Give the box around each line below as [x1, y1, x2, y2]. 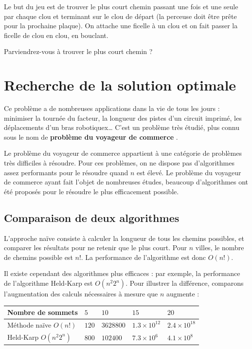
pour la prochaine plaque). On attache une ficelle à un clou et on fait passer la [4, 20, 238, 31]
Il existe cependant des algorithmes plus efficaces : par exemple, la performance [4, 268, 240, 278]
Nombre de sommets [7, 307, 78, 317]
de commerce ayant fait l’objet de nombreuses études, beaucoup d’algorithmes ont [4, 177, 249, 187]
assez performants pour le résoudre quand [4, 167, 128, 177]
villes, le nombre [195, 242, 244, 253]
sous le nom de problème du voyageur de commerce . [4, 131, 178, 142]
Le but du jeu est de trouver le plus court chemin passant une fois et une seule [4, 1, 238, 11]
